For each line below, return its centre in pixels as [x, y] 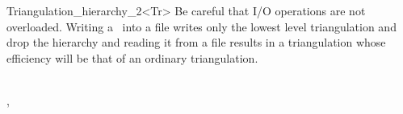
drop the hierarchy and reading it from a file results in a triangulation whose [196, 42]
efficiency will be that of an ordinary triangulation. [132, 57]
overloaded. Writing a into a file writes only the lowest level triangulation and [201, 26]
